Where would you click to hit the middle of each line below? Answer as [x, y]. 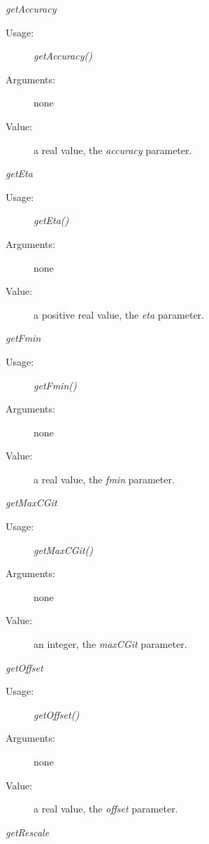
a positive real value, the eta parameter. [119, 314]
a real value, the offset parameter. [106, 809]
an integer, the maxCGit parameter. [110, 644]
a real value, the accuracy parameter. [113, 150]
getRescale [28, 832]
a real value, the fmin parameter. [104, 479]
